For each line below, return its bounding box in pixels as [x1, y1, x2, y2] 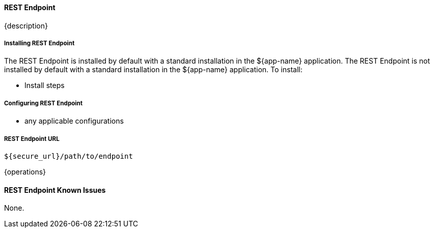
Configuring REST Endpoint [4, 99, 83, 107]
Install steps [24, 81, 65, 90]
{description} [4, 21, 48, 30]
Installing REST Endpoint [4, 40, 75, 47]
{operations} [4, 167, 46, 176]
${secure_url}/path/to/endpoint [4, 152, 133, 160]
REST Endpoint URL [4, 135, 60, 142]
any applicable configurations [24, 117, 124, 126]
